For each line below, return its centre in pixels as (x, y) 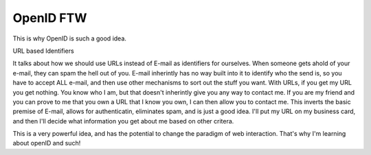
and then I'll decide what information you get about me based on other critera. (123, 121)
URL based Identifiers (44, 51)
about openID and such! (47, 143)
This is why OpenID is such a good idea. (70, 38)
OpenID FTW (50, 18)
